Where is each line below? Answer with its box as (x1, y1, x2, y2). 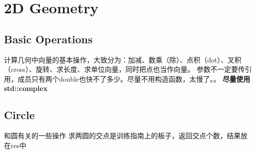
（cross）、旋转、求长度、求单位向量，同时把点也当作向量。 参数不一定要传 (4, 64, 245, 74)
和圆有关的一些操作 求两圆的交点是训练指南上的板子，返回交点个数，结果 (4, 130, 241, 141)
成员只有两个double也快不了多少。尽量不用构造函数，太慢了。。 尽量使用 (17, 73, 251, 84)
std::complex (4, 83, 48, 93)
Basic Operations (4, 31, 93, 46)
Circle (4, 107, 35, 122)
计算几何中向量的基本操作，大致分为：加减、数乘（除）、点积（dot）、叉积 (4, 54, 242, 64)
